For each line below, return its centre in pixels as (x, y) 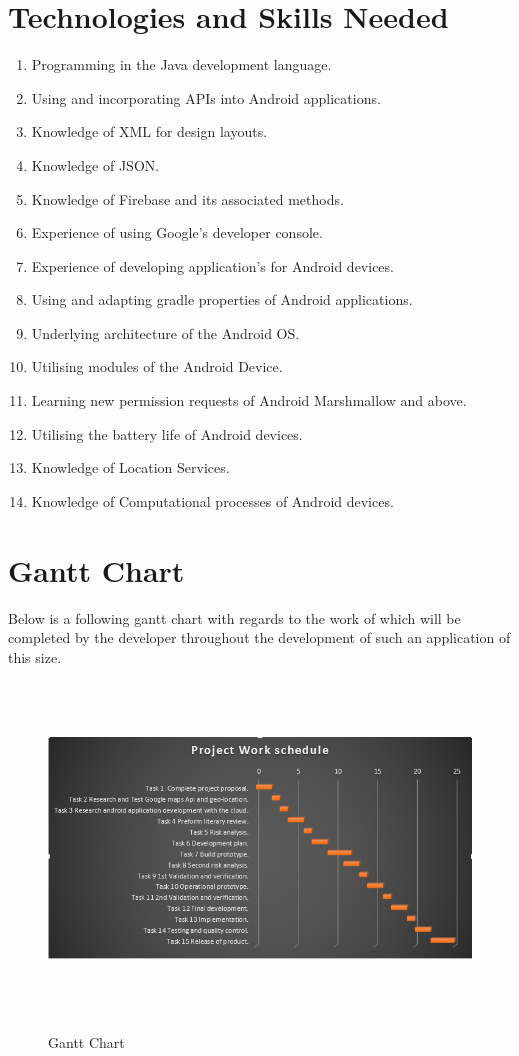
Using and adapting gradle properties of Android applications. (222, 299)
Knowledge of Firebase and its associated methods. (187, 198)
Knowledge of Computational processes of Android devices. (212, 500)
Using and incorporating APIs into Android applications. (206, 97)
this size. (35, 656)
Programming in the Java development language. (181, 64)
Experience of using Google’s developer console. (177, 232)
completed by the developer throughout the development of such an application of (259, 637)
